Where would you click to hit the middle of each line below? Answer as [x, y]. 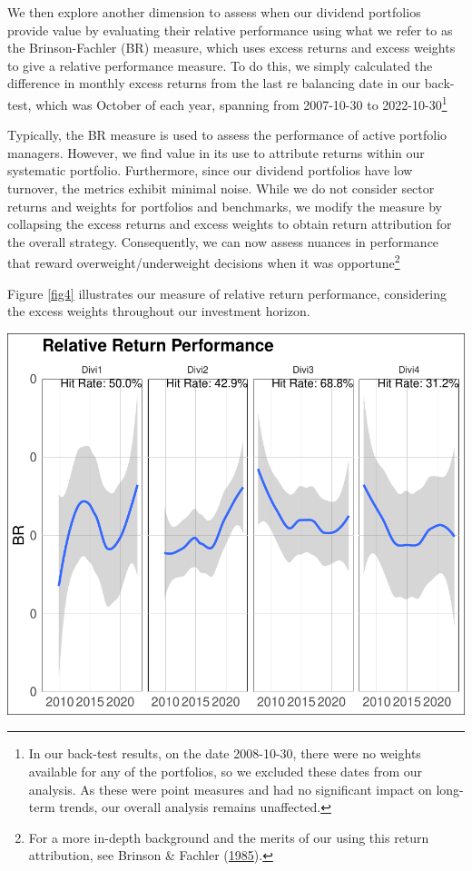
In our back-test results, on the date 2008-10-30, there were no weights [225, 753]
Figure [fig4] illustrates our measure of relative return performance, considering [227, 293]
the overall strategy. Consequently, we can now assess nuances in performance [223, 241]
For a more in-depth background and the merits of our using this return [229, 837]
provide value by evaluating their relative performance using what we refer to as [230, 30]
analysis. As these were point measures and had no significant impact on [230, 789]
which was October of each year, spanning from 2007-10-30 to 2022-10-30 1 [241, 103]
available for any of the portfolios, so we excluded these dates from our [226, 771]
